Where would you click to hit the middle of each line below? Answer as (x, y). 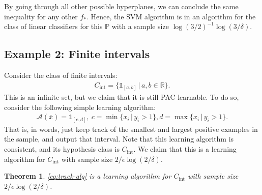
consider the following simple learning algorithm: (80, 107)
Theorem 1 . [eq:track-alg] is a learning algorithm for (88, 176)
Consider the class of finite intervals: (61, 75)
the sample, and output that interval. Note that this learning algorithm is (119, 139)
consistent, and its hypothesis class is (62, 149)
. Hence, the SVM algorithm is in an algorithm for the (171, 16)
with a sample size (140, 26)
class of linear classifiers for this (53, 26)
